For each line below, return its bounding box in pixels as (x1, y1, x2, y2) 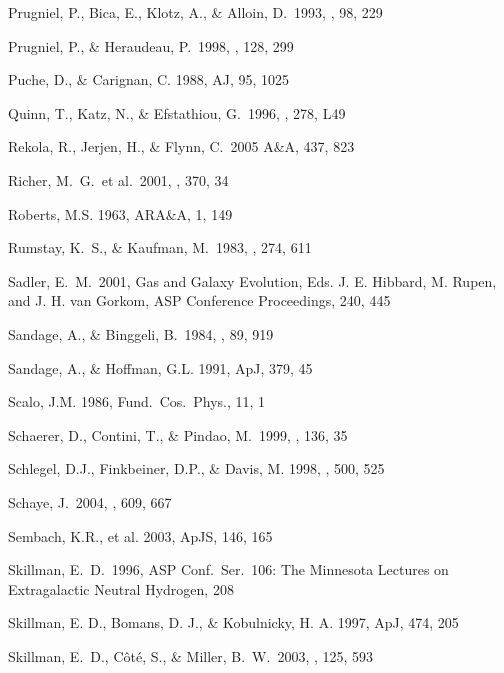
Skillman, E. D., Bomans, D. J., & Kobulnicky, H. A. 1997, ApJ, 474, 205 (8, 612, 459, 633)
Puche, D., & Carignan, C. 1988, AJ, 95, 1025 (8, 69, 290, 90)
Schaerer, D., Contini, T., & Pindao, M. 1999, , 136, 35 (8, 424, 348, 445)
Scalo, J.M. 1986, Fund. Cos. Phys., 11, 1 (8, 391, 266, 412)
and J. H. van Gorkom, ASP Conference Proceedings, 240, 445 (8, 290, 391, 311)
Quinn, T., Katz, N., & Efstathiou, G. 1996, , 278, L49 (8, 102, 346, 123)
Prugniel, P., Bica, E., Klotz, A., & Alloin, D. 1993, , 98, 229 (8, 2, 383, 22)
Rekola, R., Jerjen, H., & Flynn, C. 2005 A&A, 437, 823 (8, 136, 355, 157)
